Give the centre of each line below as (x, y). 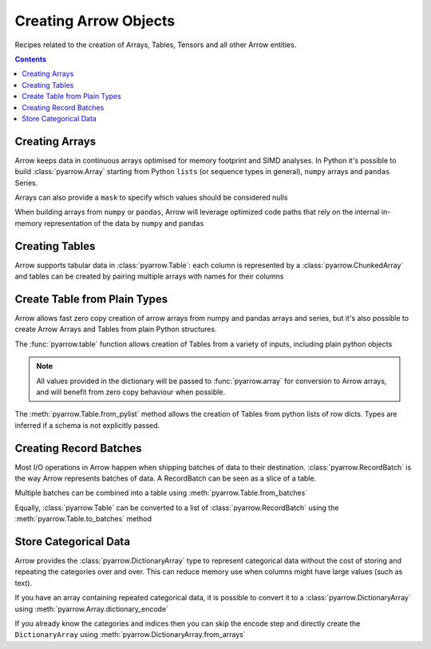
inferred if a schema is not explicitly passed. (87, 425)
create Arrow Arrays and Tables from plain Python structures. (116, 329)
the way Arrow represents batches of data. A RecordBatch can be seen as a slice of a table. (166, 478)
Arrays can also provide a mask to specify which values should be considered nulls (151, 197)
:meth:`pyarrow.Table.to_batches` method (83, 519)
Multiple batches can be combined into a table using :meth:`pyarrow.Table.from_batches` (161, 493)
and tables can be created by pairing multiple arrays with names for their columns (149, 276)
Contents (31, 59)
